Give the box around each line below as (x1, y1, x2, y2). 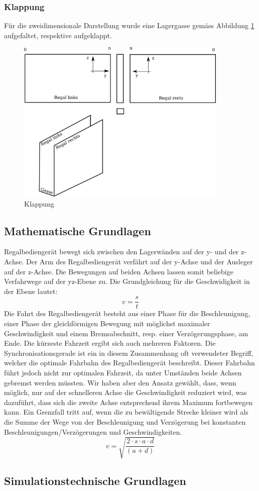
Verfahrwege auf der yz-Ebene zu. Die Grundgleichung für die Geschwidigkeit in (4, 276, 250, 286)
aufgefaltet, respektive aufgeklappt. (4, 30, 112, 40)
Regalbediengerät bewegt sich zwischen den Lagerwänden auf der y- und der (4, 246, 239, 257)
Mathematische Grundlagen (4, 223, 151, 238)
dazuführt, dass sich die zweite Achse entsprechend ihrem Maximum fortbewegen (4, 397, 253, 407)
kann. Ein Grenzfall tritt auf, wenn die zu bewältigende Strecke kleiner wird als (4, 407, 248, 417)
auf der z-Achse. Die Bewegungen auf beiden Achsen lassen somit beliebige (4, 266, 233, 276)
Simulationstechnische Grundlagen (4, 473, 186, 488)
